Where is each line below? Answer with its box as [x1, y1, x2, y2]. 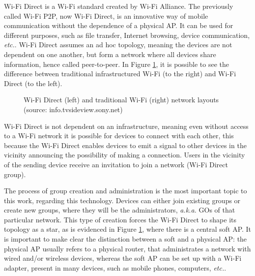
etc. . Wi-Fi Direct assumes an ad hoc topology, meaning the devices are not [4, 39, 232, 50]
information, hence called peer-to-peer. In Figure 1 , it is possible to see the [4, 59, 229, 69]
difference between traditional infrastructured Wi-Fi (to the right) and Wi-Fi [4, 68, 236, 79]
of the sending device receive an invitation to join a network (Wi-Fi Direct [4, 159, 228, 169]
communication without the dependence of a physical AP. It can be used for [4, 20, 233, 31]
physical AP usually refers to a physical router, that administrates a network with [4, 243, 251, 253]
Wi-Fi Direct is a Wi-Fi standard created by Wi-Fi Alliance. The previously [4, 1, 233, 11]
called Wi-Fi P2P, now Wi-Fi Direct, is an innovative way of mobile [4, 10, 208, 21]
